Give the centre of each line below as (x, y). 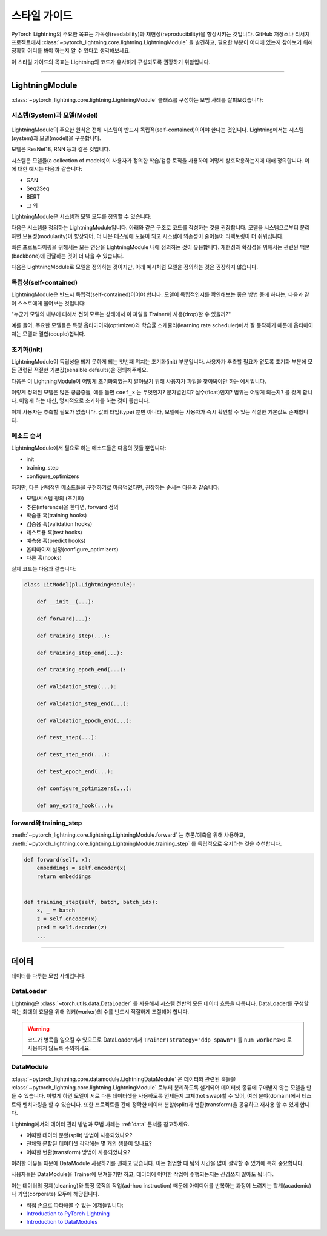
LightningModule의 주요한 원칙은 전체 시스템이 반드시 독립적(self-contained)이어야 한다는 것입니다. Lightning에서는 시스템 (157, 130)
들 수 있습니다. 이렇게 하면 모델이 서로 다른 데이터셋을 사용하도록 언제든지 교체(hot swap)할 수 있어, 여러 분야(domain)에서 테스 (161, 1096)
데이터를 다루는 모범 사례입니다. (48, 975)
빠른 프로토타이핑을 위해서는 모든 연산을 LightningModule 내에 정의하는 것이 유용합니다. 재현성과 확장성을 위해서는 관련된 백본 (160, 247)
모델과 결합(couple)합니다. (54, 334)
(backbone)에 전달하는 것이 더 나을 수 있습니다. (68, 256)
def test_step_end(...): (74, 755)
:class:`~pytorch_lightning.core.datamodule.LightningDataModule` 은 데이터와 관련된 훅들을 (124, 1079)
